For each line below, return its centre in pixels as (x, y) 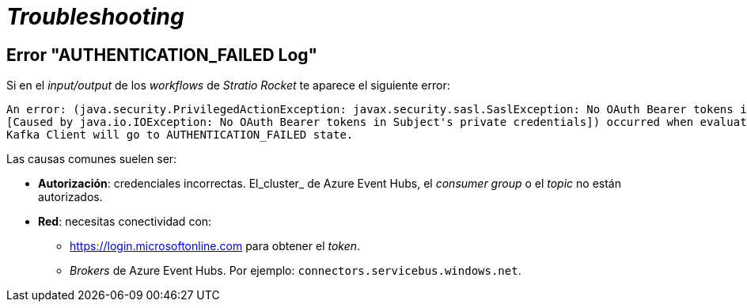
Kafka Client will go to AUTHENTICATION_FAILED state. (180, 135)
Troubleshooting (95, 17)
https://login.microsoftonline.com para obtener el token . (215, 246)
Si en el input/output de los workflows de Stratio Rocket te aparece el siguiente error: (228, 86)
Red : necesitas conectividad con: (125, 222)
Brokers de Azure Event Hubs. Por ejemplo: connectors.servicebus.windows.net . (296, 271)
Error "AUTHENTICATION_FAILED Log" (162, 55)
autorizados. (70, 197)
